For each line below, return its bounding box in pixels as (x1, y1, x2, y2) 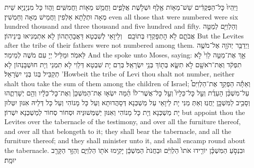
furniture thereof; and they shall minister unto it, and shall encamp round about (4, 135, 246, 146)
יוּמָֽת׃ (4, 154, 17, 165)
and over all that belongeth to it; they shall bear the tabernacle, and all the (4, 126, 232, 136)
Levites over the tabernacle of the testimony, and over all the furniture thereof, (4, 116, 241, 127)
